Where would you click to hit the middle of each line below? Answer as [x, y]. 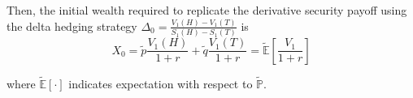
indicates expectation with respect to [161, 83]
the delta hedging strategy [72, 26]
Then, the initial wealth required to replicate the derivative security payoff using [207, 10]
